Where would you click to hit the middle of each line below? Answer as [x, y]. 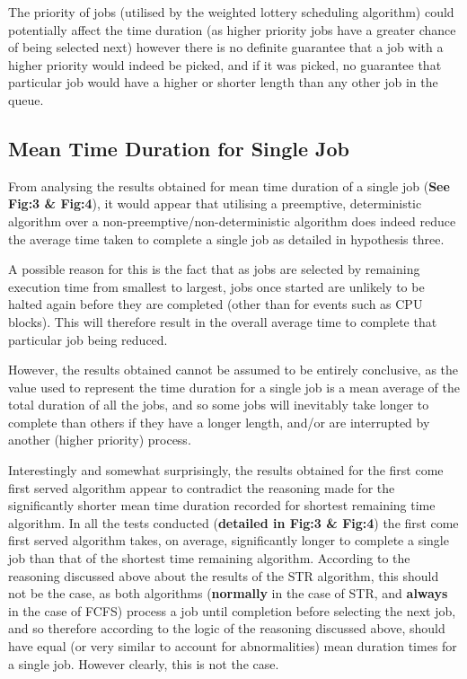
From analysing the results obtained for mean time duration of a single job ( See [229, 185]
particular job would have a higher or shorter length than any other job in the [223, 82]
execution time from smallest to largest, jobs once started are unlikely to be [216, 286]
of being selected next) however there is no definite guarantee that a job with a [226, 47]
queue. [26, 99]
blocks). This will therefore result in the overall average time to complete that [223, 321]
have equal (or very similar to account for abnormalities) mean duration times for [233, 646]
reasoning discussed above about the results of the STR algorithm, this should [224, 575]
